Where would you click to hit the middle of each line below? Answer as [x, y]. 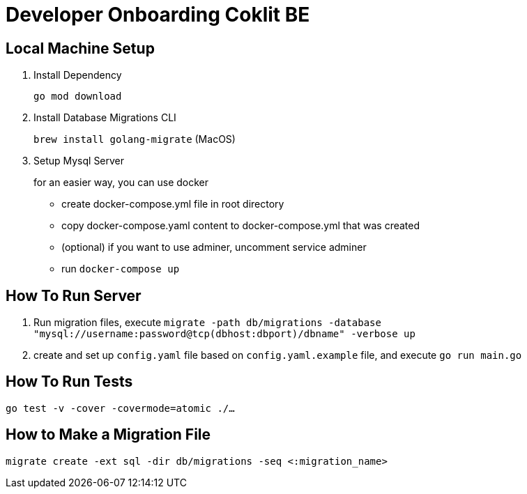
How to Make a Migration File [108, 435]
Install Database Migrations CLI [105, 118]
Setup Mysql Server [79, 161]
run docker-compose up [121, 269]
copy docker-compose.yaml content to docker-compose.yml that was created [241, 226]
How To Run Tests [69, 382]
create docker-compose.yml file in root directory [173, 204]
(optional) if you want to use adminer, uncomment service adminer [214, 247]
